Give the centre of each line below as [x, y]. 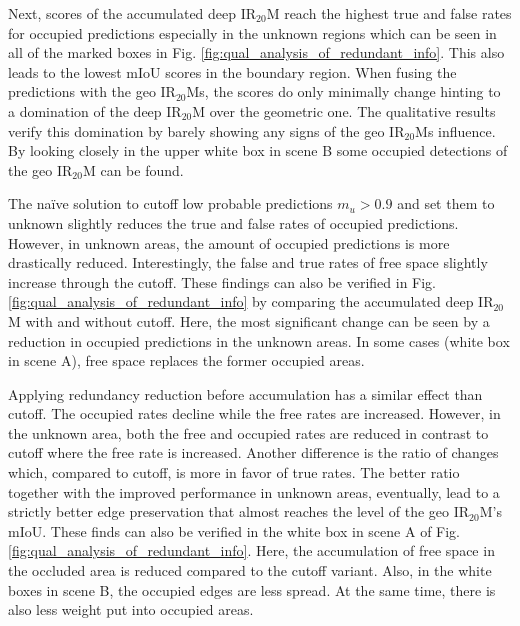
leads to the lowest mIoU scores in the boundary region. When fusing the [232, 71]
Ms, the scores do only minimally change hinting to [343, 91]
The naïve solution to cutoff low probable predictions [170, 203]
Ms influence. [455, 130]
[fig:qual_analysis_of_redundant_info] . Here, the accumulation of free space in [251, 550]
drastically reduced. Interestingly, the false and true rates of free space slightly [248, 262]
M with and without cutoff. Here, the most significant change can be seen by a [249, 320]
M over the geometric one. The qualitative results [344, 110]
